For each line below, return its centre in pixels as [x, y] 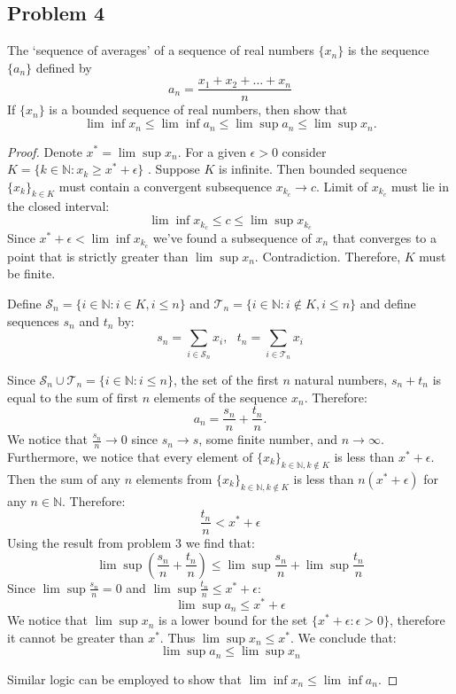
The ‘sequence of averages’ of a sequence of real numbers [161, 50]
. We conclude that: [343, 637]
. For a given [212, 151]
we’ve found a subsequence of [232, 237]
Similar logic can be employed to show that [124, 678]
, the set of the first [226, 379]
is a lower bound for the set [233, 620]
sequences [33, 320]
